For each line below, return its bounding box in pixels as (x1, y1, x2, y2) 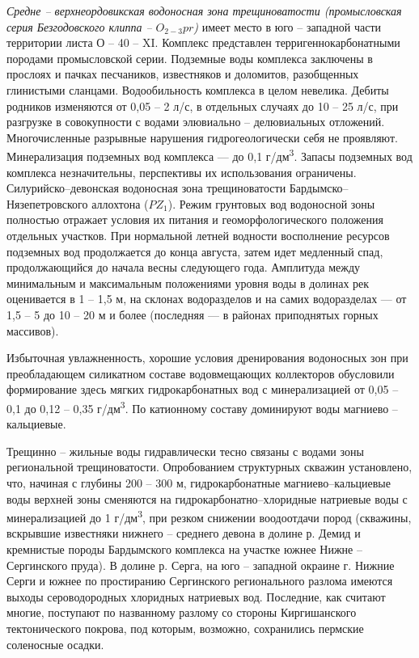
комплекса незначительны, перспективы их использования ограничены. (6, 163, 357, 180)
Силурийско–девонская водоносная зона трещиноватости (6, 179, 286, 196)
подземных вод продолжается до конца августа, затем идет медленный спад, (6, 243, 383, 259)
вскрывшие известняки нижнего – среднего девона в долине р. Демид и (6, 525, 361, 542)
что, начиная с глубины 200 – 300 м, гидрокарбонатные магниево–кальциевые (6, 474, 391, 491)
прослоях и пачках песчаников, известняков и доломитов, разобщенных (6, 65, 359, 82)
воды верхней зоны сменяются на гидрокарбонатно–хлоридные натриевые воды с (6, 490, 408, 507)
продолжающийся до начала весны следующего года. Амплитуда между (6, 259, 361, 276)
